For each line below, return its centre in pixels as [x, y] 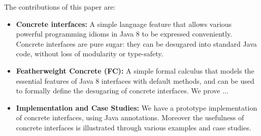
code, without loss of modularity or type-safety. [90, 54]
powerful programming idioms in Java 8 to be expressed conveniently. [124, 34]
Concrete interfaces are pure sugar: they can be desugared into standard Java [136, 43]
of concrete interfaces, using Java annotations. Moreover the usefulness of [130, 117]
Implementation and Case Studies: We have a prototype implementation [137, 107]
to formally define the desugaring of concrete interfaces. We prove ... [122, 91]
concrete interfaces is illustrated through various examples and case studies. [134, 127]
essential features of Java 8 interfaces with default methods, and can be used [135, 80]
